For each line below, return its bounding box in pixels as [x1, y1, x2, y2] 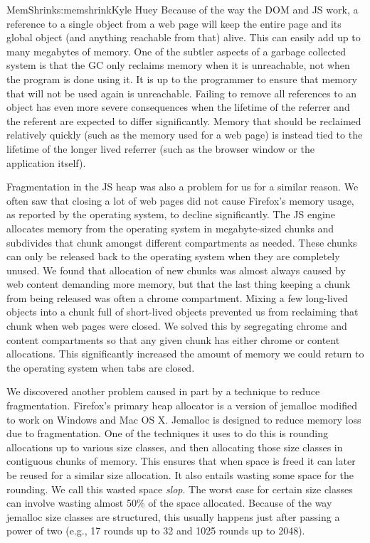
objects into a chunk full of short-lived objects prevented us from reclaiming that [6, 304, 359, 319]
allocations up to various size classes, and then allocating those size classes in [6, 439, 343, 454]
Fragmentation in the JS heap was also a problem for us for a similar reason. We [6, 179, 359, 194]
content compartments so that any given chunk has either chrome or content [6, 332, 340, 347]
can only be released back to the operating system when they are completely [6, 249, 340, 264]
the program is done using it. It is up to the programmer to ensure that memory [6, 71, 357, 86]
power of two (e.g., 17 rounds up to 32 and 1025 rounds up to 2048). [6, 523, 305, 538]
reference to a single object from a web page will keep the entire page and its [6, 16, 342, 31]
